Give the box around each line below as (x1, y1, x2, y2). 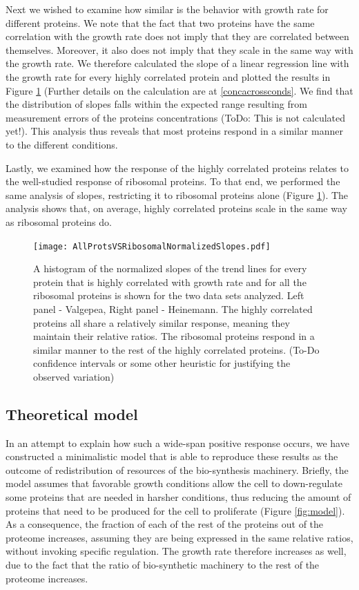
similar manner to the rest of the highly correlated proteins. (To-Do (33, 342, 320, 356)
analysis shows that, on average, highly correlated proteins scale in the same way (6, 201, 347, 216)
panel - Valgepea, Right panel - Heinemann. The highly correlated (33, 301, 313, 316)
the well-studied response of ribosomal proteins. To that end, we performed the (6, 174, 340, 189)
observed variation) (33, 369, 115, 383)
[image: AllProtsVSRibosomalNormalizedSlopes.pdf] (33, 241, 271, 251)
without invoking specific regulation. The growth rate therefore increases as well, (6, 544, 347, 558)
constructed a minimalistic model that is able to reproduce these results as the (6, 449, 338, 464)
